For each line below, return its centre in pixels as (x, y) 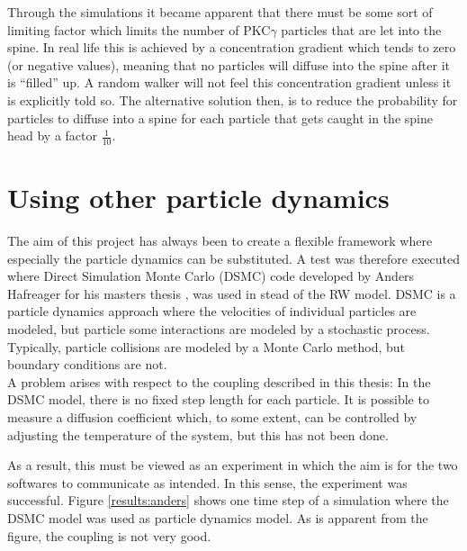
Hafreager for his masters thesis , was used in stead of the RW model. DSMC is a (232, 293)
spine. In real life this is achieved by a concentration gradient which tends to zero (232, 47)
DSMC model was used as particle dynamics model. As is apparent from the (218, 518)
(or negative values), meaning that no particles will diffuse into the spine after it (229, 64)
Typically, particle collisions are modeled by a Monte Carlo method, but (207, 346)
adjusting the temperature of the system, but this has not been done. (198, 434)
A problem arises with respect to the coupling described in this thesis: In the (219, 381)
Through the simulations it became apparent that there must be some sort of (220, 12)
